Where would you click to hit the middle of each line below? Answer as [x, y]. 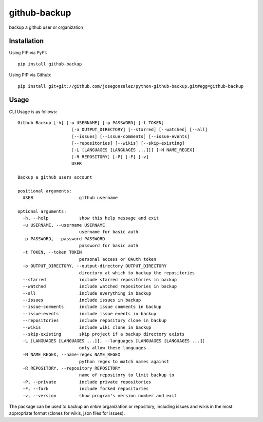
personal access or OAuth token [118, 259]
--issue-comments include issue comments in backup [92, 307]
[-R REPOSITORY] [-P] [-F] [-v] [110, 157]
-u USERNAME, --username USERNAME [64, 225]
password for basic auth [109, 245]
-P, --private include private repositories [87, 382]
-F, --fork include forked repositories [85, 389]
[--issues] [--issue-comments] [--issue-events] [131, 136]
